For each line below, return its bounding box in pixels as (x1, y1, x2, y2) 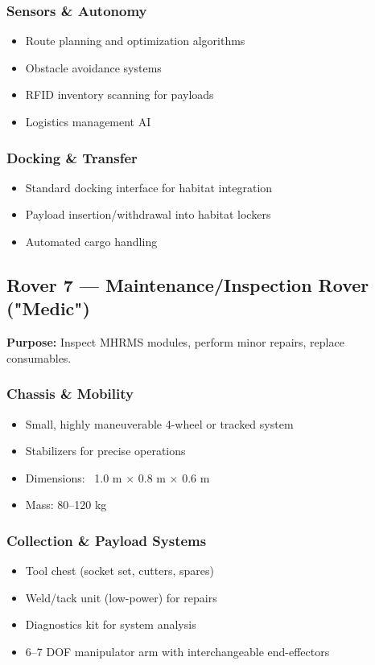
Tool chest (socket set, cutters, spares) (25, 562, 215, 579)
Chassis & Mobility (6, 384, 134, 404)
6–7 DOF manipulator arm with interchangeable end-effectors (25, 642, 330, 659)
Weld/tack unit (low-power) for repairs (25, 589, 217, 605)
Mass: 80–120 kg (25, 496, 107, 513)
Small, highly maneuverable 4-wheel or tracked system (25, 415, 294, 432)
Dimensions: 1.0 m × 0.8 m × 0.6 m (25, 469, 210, 486)
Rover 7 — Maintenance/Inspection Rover (6, 272, 369, 297)
